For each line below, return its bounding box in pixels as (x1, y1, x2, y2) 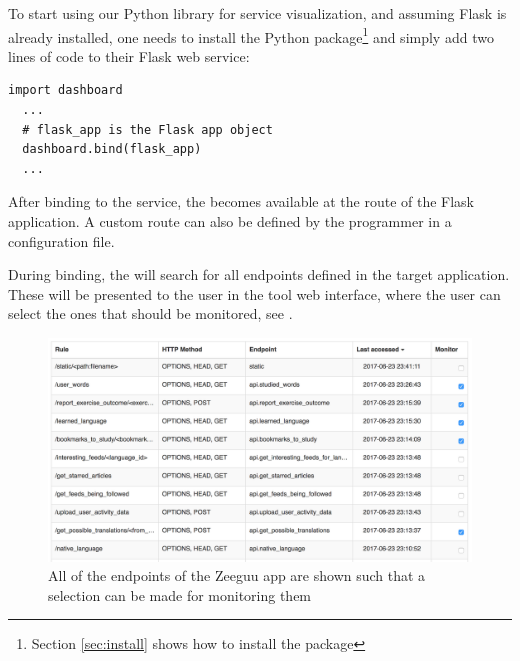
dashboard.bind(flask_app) (22, 142, 202, 157)
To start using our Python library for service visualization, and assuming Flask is (8, 3, 507, 23)
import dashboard (8, 83, 123, 98)
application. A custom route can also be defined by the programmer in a (8, 211, 452, 231)
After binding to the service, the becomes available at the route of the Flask (8, 191, 475, 212)
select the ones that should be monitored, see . (8, 303, 293, 324)
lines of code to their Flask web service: (8, 45, 250, 66)
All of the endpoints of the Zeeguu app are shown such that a (48, 565, 426, 586)
